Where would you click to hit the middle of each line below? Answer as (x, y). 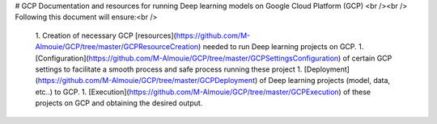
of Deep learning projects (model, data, (325, 81)
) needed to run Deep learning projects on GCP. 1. (281, 47)
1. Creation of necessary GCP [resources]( (106, 35)
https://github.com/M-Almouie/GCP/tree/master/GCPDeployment (146, 81)
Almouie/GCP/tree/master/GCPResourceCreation (117, 47)
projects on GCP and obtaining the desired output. (119, 103)
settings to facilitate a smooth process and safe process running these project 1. (169, 69)
